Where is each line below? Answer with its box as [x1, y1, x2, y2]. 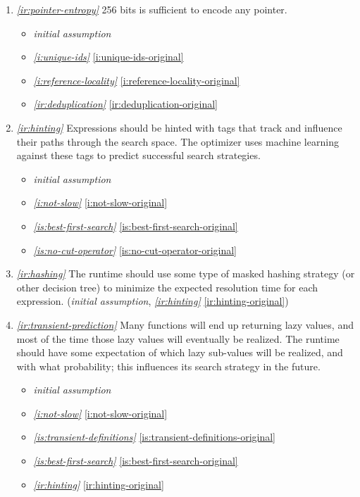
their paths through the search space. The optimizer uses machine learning [16, 134, 339, 149]
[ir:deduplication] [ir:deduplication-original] [33, 96, 218, 111]
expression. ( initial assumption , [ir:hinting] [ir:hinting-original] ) [16, 294, 289, 308]
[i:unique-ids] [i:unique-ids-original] [33, 49, 184, 64]
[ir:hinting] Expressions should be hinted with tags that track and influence [16, 120, 342, 134]
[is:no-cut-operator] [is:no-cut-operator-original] [33, 242, 237, 257]
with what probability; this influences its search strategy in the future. [16, 358, 321, 373]
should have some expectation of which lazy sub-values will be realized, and [16, 345, 343, 360]
